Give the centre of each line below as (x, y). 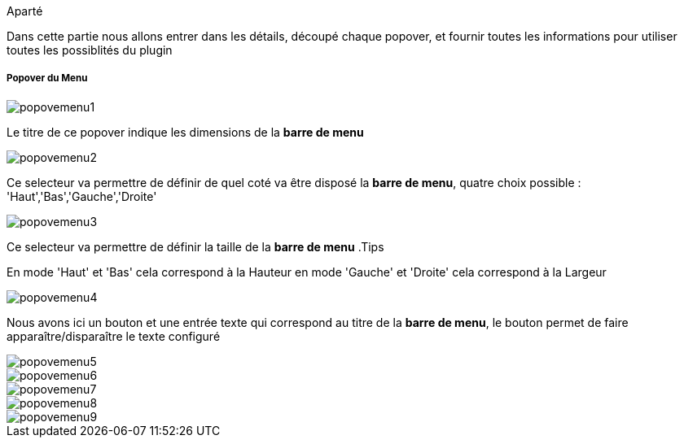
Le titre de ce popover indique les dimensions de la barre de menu (185, 132)
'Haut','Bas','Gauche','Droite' (82, 196)
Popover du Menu (47, 78)
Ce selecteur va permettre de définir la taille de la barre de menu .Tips (195, 246)
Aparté (25, 11)
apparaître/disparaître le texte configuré (114, 336)
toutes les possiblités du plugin (90, 50)
